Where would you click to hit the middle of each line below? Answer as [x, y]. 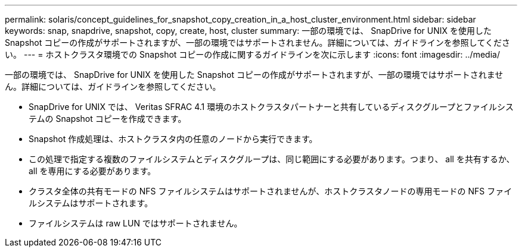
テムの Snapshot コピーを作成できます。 [108, 119]
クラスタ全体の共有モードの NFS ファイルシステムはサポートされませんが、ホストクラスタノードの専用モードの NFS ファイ [271, 191]
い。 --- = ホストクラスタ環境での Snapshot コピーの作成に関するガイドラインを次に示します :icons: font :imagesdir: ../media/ [252, 54]
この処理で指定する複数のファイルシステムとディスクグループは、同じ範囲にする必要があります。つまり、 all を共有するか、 [272, 159]
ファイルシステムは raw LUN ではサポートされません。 [136, 223]
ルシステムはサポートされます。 [91, 203]
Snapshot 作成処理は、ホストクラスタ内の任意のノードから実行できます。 [173, 139]
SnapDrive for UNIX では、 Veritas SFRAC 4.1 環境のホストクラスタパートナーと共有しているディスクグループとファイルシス [271, 107]
